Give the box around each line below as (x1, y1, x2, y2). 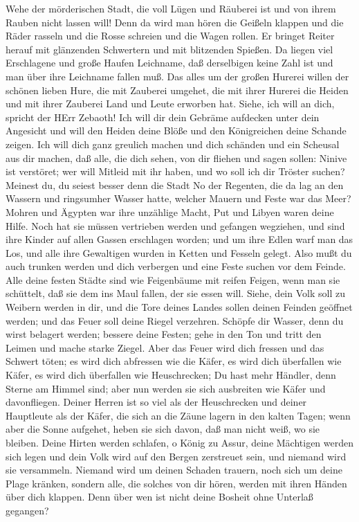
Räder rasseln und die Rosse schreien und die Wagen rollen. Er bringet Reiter (6, 28, 335, 43)
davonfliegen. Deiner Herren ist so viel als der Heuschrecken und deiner (6, 395, 307, 409)
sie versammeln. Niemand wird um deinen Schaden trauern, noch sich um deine (6, 462, 342, 477)
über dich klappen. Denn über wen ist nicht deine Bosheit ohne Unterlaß (6, 489, 313, 504)
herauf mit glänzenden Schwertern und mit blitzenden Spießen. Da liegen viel (6, 42, 333, 56)
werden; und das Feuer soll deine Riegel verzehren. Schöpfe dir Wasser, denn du (6, 313, 344, 327)
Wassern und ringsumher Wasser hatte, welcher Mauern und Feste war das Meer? (6, 191, 351, 206)
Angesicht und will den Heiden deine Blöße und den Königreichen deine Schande (6, 123, 347, 138)
